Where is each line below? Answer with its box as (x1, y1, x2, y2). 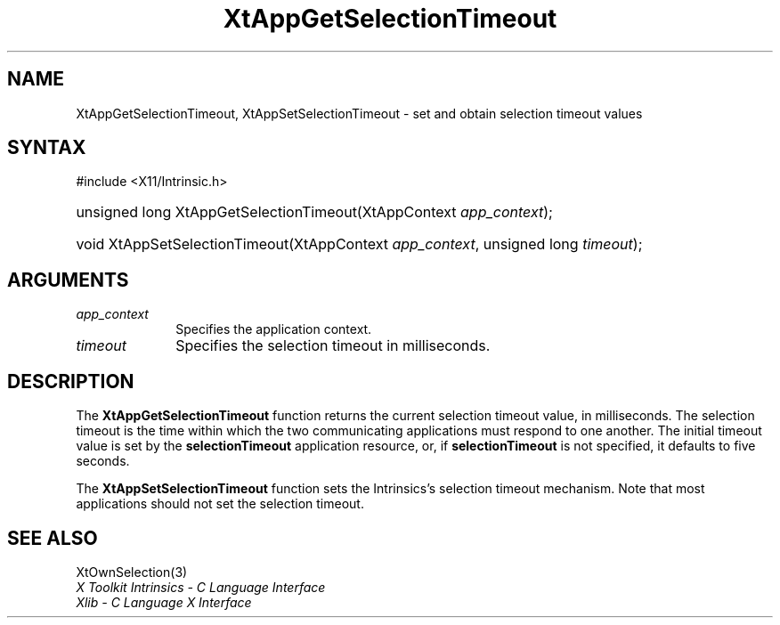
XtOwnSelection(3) (76, 564, 188, 580)
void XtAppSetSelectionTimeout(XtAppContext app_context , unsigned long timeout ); (76, 235, 643, 254)
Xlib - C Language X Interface (76, 594, 252, 610)
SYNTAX (7, 136, 86, 159)
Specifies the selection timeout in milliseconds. (175, 337, 491, 355)
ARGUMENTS (7, 268, 129, 291)
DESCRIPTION (7, 369, 134, 393)
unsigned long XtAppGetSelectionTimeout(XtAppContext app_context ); (76, 203, 553, 222)
